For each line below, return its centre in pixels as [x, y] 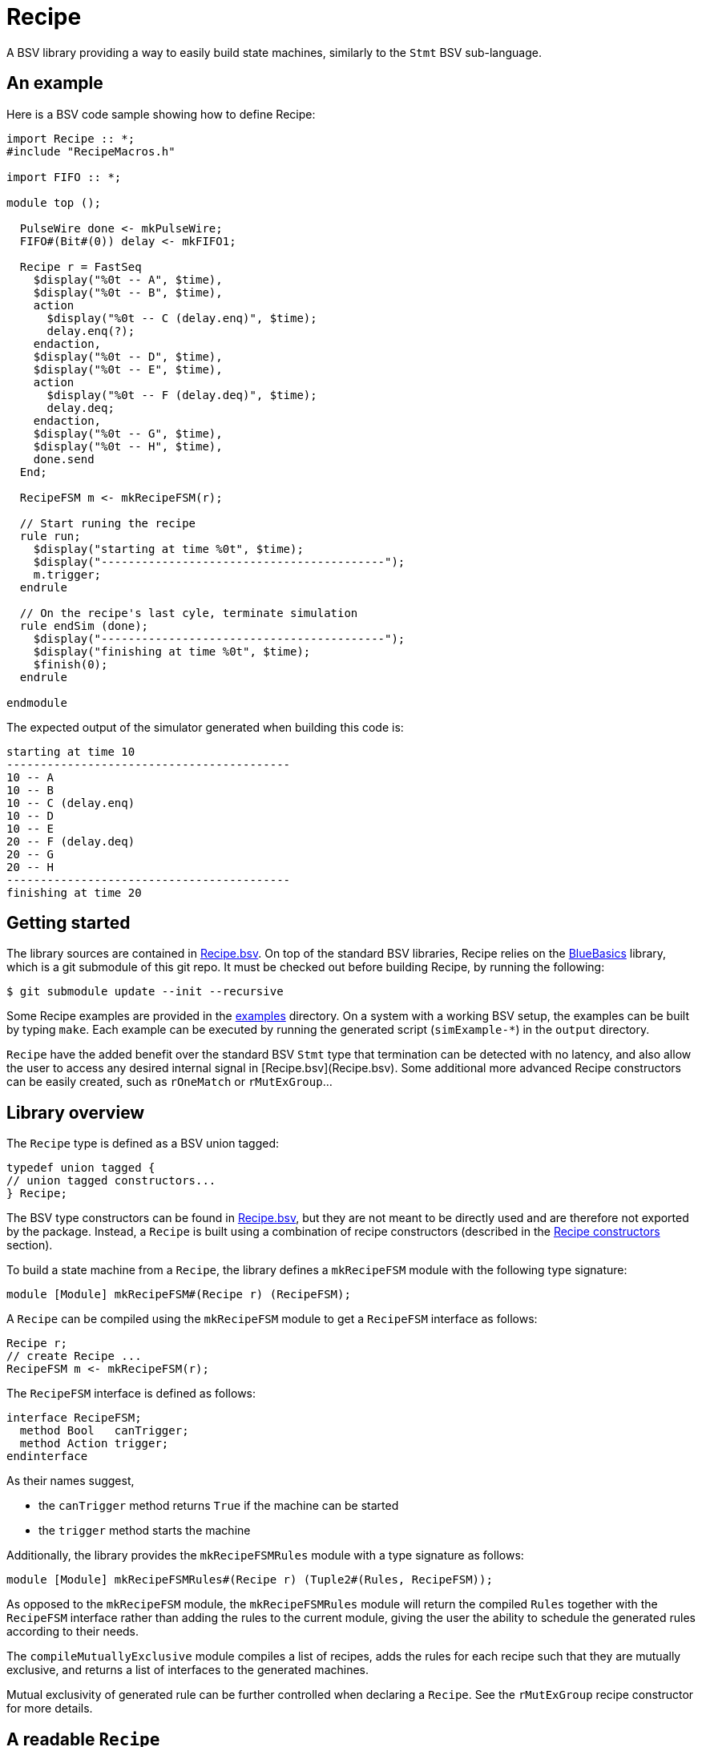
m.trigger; [67, 574]
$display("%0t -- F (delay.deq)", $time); [182, 395]
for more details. [50, 1709]
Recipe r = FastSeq [81, 266]
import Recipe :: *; [71, 138]
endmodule [37, 702]
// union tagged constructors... [111, 1181]
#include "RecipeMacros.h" [91, 151]
